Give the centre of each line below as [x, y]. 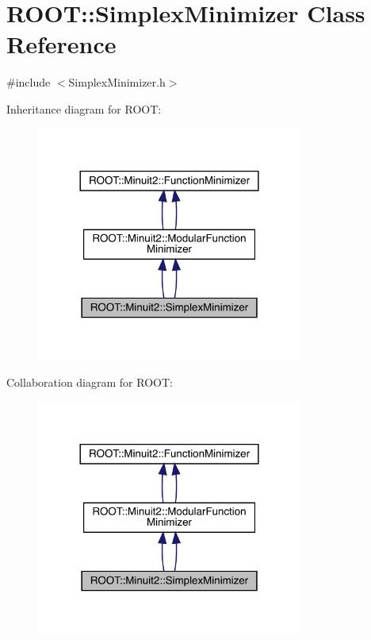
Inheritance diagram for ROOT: [84, 108]
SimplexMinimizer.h [117, 82]
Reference [61, 44]
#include [29, 82]
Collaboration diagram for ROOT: [90, 382]
